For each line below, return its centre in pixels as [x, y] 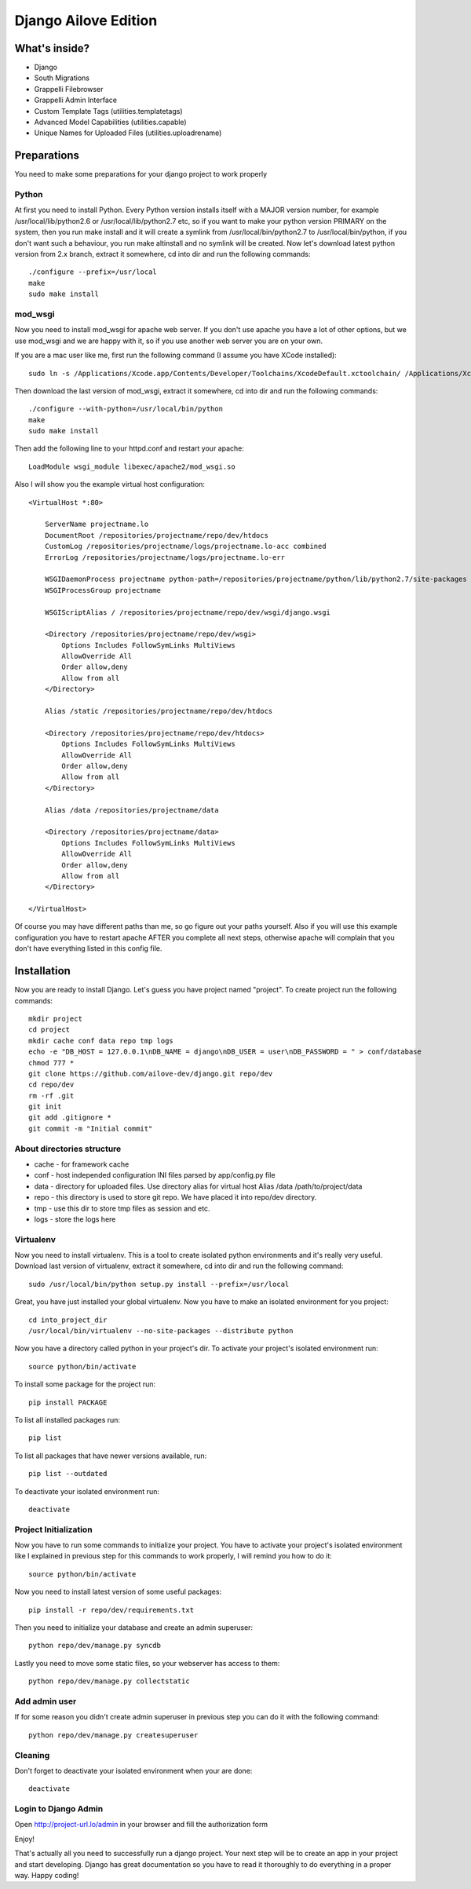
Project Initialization [54, 1529]
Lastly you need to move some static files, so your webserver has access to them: [147, 1663]
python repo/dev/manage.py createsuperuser [113, 1735]
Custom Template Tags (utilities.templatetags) [109, 111]
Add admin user [46, 1701]
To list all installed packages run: [68, 1419]
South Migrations [62, 78]
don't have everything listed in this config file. [88, 948]
